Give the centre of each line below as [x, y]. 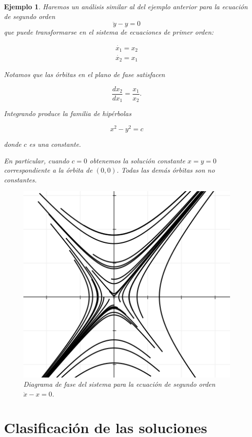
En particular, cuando [37, 160]
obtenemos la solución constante [137, 160]
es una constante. [55, 144]
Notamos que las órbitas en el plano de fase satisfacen [85, 74]
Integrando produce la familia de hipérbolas [68, 113]
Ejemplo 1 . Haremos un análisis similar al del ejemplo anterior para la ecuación [126, 6]
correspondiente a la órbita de [48, 170]
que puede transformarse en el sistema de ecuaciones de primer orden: [109, 32]
